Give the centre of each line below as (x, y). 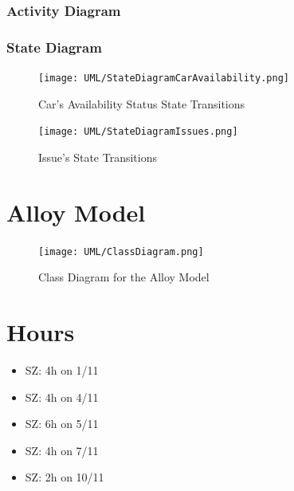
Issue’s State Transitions (98, 157)
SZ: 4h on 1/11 (62, 370)
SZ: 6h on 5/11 (62, 424)
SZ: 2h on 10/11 (65, 477)
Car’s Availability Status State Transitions (142, 103)
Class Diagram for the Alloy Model (124, 277)
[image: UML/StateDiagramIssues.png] (138, 132)
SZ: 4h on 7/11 (62, 450)
